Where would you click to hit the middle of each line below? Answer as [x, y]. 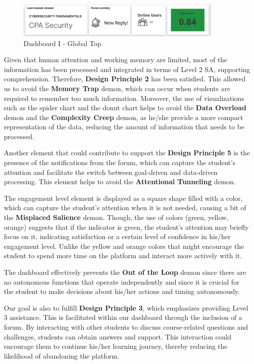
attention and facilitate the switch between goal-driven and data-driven [111, 172]
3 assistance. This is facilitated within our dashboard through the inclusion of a [123, 317]
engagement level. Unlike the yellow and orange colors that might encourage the [124, 246]
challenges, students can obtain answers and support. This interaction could [118, 336]
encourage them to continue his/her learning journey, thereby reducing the [116, 346]
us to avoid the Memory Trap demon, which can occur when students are [117, 88]
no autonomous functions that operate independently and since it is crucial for [122, 281]
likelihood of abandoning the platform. [62, 355]
